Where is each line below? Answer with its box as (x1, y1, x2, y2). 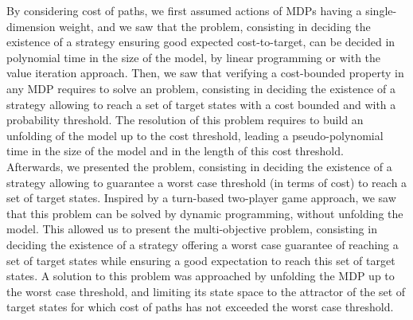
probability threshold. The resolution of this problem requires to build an (6, 111, 364, 128)
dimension (6, 18, 56, 34)
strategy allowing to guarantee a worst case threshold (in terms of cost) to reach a (6, 174, 407, 190)
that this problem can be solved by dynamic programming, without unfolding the (6, 205, 403, 221)
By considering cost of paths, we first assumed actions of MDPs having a (6, 2, 362, 18)
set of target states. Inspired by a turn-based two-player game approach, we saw (6, 189, 396, 206)
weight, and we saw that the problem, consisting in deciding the (59, 18, 371, 34)
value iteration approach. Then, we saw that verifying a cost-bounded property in (6, 64, 404, 81)
